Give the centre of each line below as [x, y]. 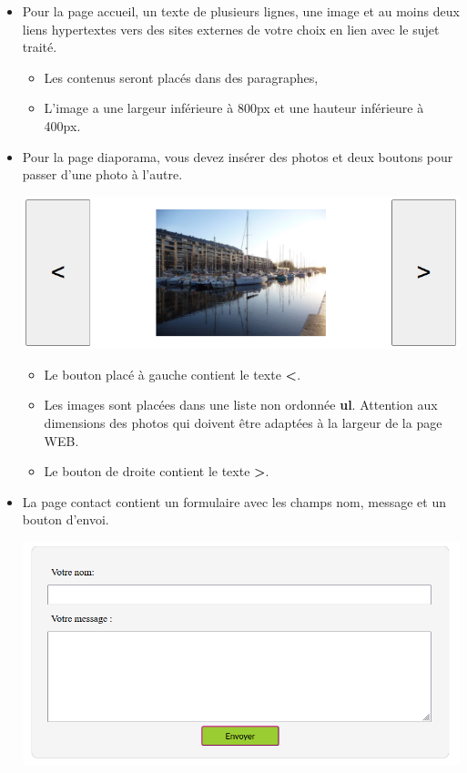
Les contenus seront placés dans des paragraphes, [181, 77]
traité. [40, 47]
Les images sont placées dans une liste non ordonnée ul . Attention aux [241, 405]
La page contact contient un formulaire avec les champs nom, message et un [234, 501]
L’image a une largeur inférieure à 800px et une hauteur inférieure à [234, 108]
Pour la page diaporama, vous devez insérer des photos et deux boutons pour [238, 156]
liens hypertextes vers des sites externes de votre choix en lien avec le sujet [231, 29]
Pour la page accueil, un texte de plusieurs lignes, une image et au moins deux [241, 11]
